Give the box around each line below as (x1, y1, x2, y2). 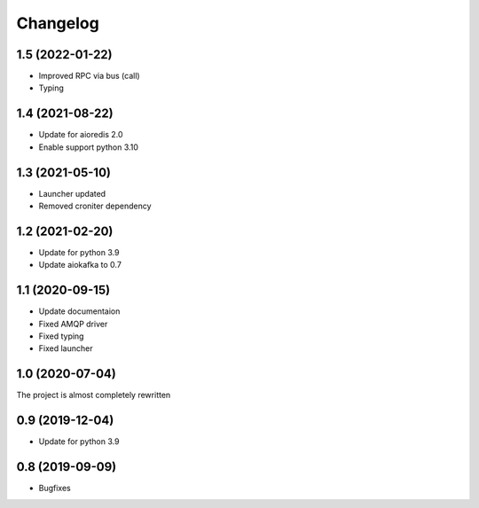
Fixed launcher (38, 343, 93, 354)
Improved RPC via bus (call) (38, 71, 141, 82)
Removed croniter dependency (38, 200, 152, 212)
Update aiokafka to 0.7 (38, 260, 122, 270)
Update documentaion (38, 306, 121, 317)
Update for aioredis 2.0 (38, 129, 123, 140)
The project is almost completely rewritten (16, 390, 171, 401)
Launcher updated (38, 188, 106, 199)
